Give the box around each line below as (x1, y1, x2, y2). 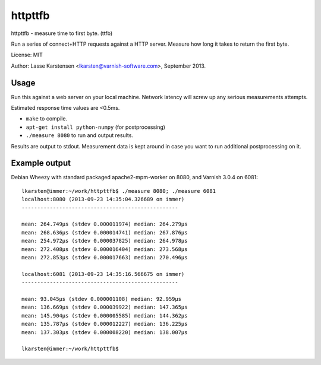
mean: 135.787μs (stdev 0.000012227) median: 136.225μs (21, 320, 188, 328)
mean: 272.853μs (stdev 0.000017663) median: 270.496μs (21, 254, 188, 261)
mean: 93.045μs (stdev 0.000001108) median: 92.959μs (21, 296, 181, 302)
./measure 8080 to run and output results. (26, 132, 134, 139)
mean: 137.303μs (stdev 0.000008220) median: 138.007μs (21, 329, 188, 335)
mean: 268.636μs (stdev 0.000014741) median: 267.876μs (21, 229, 188, 236)
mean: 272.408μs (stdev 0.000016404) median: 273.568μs (21, 246, 188, 252)
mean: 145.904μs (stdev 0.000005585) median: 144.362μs (21, 312, 188, 319)
